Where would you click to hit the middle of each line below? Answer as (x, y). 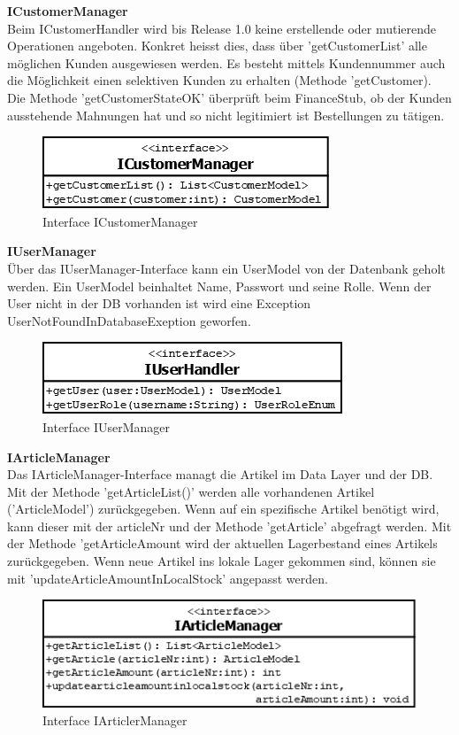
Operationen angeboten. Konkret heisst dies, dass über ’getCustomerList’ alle (217, 46)
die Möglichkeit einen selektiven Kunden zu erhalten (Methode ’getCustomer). (219, 80)
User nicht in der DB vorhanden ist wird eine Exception (159, 303)
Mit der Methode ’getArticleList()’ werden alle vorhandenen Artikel (191, 491)
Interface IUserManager (107, 426)
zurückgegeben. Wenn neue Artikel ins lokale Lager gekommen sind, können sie (222, 561)
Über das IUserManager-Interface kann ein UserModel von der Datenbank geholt (226, 268)
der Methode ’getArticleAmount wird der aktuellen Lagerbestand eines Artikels (222, 543)
